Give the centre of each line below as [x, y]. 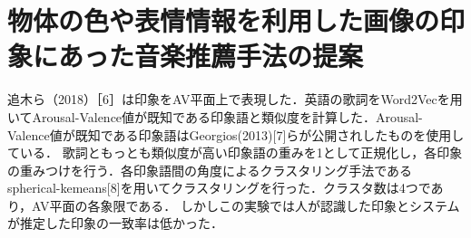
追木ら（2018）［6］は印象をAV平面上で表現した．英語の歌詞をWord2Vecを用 [235, 99]
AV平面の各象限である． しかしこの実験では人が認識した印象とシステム [246, 205]
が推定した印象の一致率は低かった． [115, 223]
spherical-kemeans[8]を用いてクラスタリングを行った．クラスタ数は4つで [219, 188]
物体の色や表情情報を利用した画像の [224, 20]
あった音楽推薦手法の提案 [211, 56]
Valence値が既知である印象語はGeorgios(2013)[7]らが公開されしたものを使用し [236, 134]
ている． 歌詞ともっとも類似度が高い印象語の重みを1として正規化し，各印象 [235, 152]
